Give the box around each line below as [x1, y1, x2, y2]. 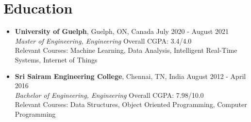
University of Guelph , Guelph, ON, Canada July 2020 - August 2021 [15, 26, 229, 36]
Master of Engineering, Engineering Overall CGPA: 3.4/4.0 [15, 35, 192, 46]
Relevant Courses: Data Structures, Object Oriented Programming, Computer [15, 99, 247, 109]
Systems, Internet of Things [15, 54, 98, 64]
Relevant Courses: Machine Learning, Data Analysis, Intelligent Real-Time [15, 45, 237, 55]
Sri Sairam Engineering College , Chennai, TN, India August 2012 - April [15, 71, 246, 81]
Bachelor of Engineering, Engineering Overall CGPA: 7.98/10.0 [15, 90, 204, 100]
